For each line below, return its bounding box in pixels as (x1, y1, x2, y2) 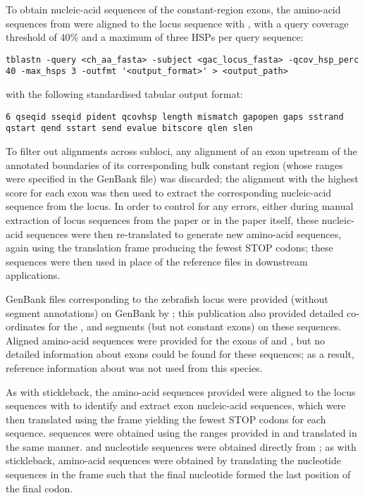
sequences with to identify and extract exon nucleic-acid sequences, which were (6, 398, 346, 413)
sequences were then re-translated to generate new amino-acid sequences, (26, 226, 342, 241)
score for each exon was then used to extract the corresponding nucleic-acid (6, 185, 332, 199)
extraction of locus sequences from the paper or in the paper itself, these (6, 212, 318, 227)
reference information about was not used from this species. (6, 360, 263, 375)
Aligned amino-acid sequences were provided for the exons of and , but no (6, 332, 326, 347)
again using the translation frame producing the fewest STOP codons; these (6, 240, 333, 255)
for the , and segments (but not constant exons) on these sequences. (48, 319, 342, 334)
